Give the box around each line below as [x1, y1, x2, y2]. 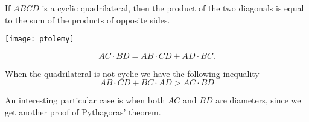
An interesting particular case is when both [5, 94, 165, 106]
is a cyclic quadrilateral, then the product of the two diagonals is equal [42, 2, 304, 14]
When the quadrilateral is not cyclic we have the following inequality [5, 67, 260, 79]
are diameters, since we [215, 94, 301, 106]
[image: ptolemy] [5, 35, 74, 44]
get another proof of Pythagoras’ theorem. [5, 106, 161, 118]
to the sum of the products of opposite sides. [5, 13, 170, 26]
